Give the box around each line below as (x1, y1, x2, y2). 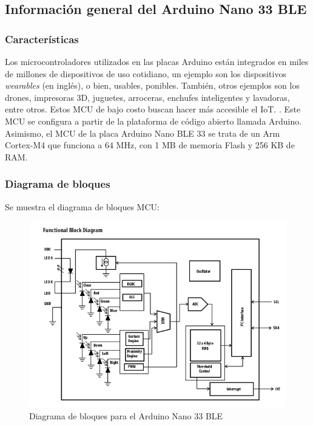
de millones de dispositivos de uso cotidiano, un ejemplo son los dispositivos (5, 67, 286, 80)
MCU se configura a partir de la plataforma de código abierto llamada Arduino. (5, 114, 302, 127)
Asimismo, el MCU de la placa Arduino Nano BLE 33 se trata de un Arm (5, 126, 280, 139)
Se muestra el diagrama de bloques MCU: (5, 200, 160, 213)
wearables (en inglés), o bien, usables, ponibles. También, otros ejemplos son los (5, 79, 300, 92)
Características (5, 31, 79, 46)
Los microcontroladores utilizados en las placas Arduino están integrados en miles (5, 55, 309, 67)
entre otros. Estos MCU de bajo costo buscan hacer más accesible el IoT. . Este (5, 103, 301, 115)
